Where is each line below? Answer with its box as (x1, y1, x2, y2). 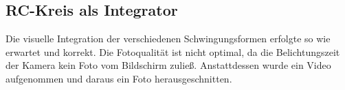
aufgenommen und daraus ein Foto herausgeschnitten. (5, 71, 232, 85)
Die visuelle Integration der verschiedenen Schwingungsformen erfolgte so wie (5, 31, 331, 46)
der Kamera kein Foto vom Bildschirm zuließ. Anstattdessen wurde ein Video (5, 58, 331, 72)
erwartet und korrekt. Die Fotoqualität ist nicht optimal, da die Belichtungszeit (5, 44, 340, 59)
